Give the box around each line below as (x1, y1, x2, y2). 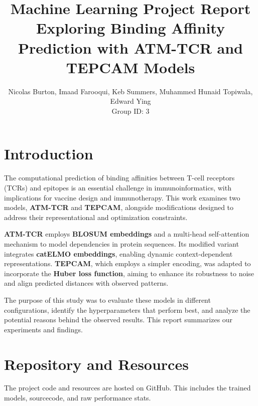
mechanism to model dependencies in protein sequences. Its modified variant (4, 238, 239, 249)
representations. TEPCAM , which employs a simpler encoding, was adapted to (4, 258, 251, 269)
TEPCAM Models (66, 57, 195, 77)
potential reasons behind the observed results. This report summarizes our (4, 314, 233, 325)
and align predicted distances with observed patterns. (4, 278, 169, 288)
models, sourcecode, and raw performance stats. (4, 392, 151, 403)
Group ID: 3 (111, 105, 150, 116)
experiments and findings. (4, 324, 83, 334)
